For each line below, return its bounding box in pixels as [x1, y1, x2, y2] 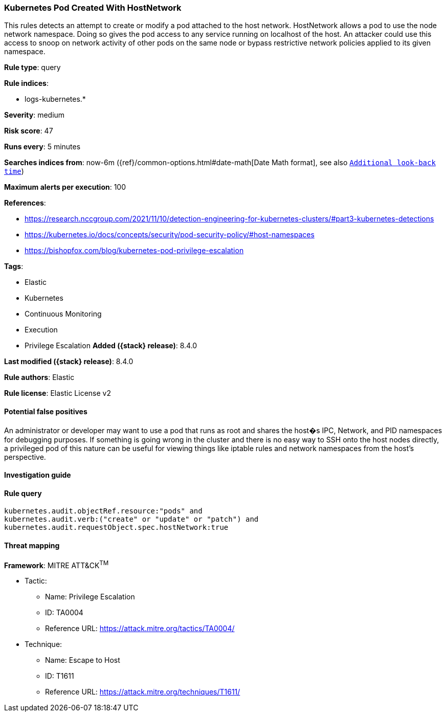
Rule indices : [4, 79, 49, 88]
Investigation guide [4, 471, 71, 480]
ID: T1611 [45, 672, 74, 681]
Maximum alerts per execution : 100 [4, 183, 126, 192]
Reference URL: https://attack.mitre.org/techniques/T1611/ [45, 687, 240, 697]
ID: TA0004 [45, 608, 83, 617]
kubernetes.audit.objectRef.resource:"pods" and [4, 507, 203, 516]
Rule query [4, 488, 42, 498]
